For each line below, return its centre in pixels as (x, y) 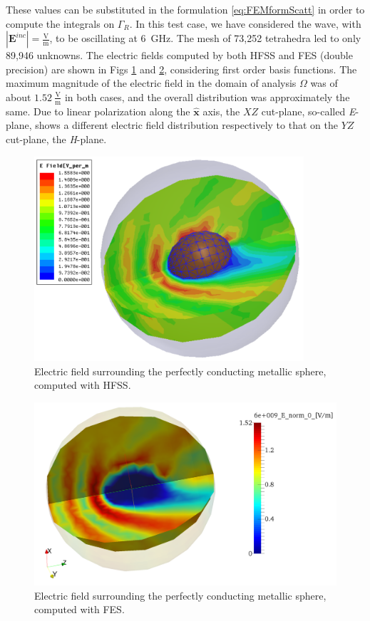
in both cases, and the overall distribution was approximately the (207, 96)
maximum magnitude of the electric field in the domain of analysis (151, 83)
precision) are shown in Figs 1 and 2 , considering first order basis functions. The (181, 69)
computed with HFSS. (83, 385)
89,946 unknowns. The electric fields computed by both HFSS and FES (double (179, 55)
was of (324, 83)
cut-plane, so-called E (308, 111)
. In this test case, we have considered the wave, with (245, 23)
